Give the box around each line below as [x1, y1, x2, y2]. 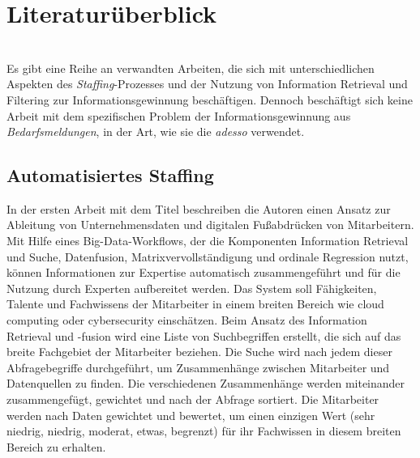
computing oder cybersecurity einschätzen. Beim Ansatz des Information [6, 312, 367, 329]
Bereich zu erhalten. [6, 438, 106, 455]
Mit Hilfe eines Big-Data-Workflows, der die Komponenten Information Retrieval [6, 232, 409, 249]
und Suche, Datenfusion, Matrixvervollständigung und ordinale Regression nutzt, [6, 248, 409, 265]
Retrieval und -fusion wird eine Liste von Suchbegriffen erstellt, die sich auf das [6, 327, 401, 344]
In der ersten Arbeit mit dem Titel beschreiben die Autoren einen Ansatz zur [6, 200, 391, 217]
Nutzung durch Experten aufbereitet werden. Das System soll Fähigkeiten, [6, 279, 377, 296]
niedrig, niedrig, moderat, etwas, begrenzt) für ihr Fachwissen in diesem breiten [6, 422, 401, 439]
